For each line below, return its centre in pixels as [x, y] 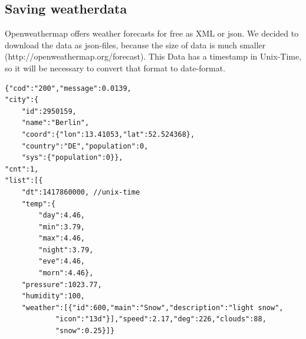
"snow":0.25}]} [85, 331]
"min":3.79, [62, 227]
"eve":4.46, [62, 261]
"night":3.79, [66, 250]
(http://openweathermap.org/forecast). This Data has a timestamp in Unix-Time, [153, 56]
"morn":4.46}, [66, 273]
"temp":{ [38, 204]
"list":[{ [24, 181]
